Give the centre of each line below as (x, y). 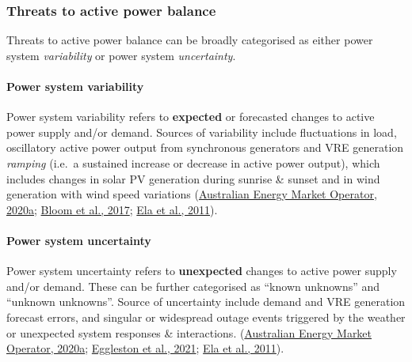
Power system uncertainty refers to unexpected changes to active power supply (202, 271)
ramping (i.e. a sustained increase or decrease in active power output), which (193, 162)
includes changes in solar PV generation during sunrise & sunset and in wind (193, 178)
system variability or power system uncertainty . (121, 55)
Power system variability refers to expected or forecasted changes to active (191, 117)
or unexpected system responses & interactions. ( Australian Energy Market (189, 332)
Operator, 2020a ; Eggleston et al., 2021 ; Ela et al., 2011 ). (145, 348)
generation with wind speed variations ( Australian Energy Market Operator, (192, 194)
